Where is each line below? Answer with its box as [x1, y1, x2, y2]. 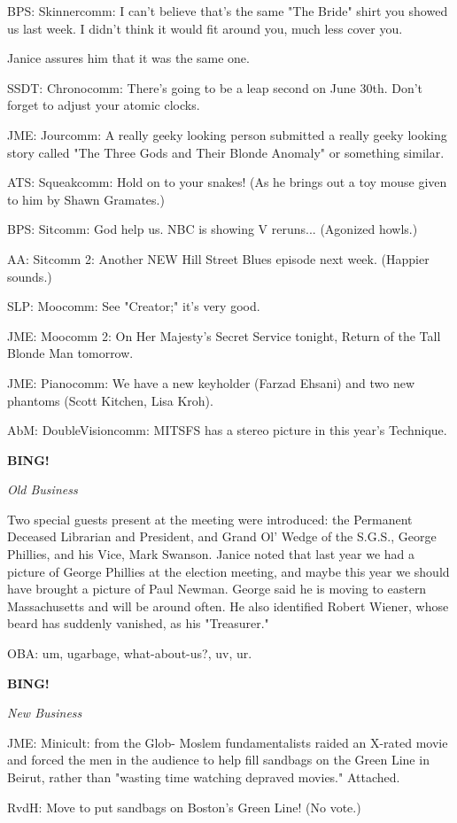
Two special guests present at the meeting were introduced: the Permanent [7, 509, 413, 528]
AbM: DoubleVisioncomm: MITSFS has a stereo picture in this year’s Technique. [7, 421, 447, 439]
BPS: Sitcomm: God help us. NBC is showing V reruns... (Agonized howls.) [7, 220, 418, 238]
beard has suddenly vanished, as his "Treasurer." [7, 614, 269, 633]
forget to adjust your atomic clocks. [7, 96, 200, 114]
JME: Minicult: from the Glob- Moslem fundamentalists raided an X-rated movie [7, 733, 448, 751]
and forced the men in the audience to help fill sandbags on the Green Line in [7, 750, 430, 769]
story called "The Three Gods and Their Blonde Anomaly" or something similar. [7, 143, 445, 161]
